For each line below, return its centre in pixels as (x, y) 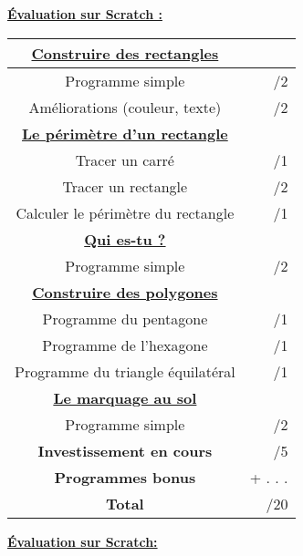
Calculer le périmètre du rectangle (125, 212)
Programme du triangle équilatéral (125, 371)
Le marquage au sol (125, 397)
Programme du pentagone (125, 318)
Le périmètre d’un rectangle (125, 133)
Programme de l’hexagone (125, 345)
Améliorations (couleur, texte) (125, 107)
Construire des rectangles (125, 53)
